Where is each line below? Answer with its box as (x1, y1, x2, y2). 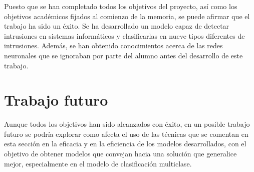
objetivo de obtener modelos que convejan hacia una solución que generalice (4, 148, 237, 159)
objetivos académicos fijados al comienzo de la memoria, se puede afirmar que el (4, 11, 250, 21)
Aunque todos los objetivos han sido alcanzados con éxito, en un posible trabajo (4, 119, 250, 129)
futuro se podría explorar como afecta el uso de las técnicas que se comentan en (4, 128, 248, 139)
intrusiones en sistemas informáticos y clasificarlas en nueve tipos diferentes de (4, 30, 245, 41)
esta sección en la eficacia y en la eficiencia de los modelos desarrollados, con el (4, 138, 246, 149)
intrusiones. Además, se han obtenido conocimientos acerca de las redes (4, 40, 223, 51)
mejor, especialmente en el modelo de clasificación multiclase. (4, 158, 192, 168)
